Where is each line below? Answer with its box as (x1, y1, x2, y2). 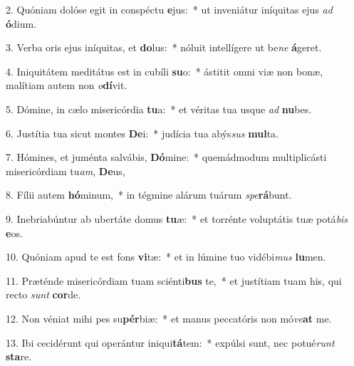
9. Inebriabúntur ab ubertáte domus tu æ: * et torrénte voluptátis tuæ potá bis (6, 211, 348, 226)
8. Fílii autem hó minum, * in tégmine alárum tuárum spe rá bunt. (6, 187, 292, 202)
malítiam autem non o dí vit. (6, 78, 127, 93)
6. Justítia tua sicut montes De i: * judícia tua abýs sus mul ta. (6, 125, 278, 140)
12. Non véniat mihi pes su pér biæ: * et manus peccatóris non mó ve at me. (6, 310, 332, 325)
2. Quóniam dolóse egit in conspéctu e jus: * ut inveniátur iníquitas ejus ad (6, 2, 333, 16)
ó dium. (6, 16, 37, 31)
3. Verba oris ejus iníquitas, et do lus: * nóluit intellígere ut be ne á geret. (6, 40, 322, 55)
